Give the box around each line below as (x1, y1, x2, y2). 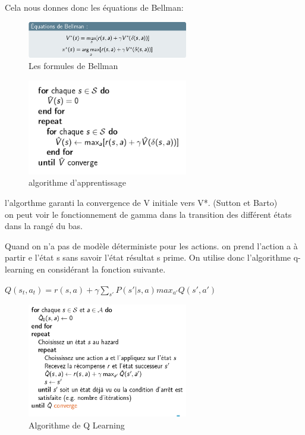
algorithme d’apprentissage (29, 176, 126, 189)
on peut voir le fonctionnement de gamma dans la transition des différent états (5, 208, 292, 220)
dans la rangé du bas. (5, 220, 83, 232)
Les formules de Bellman (29, 60, 118, 72)
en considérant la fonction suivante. (36, 263, 166, 276)
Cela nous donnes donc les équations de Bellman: (5, 1, 184, 13)
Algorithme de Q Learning (29, 418, 125, 431)
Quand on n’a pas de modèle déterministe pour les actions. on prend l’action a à (5, 239, 298, 252)
